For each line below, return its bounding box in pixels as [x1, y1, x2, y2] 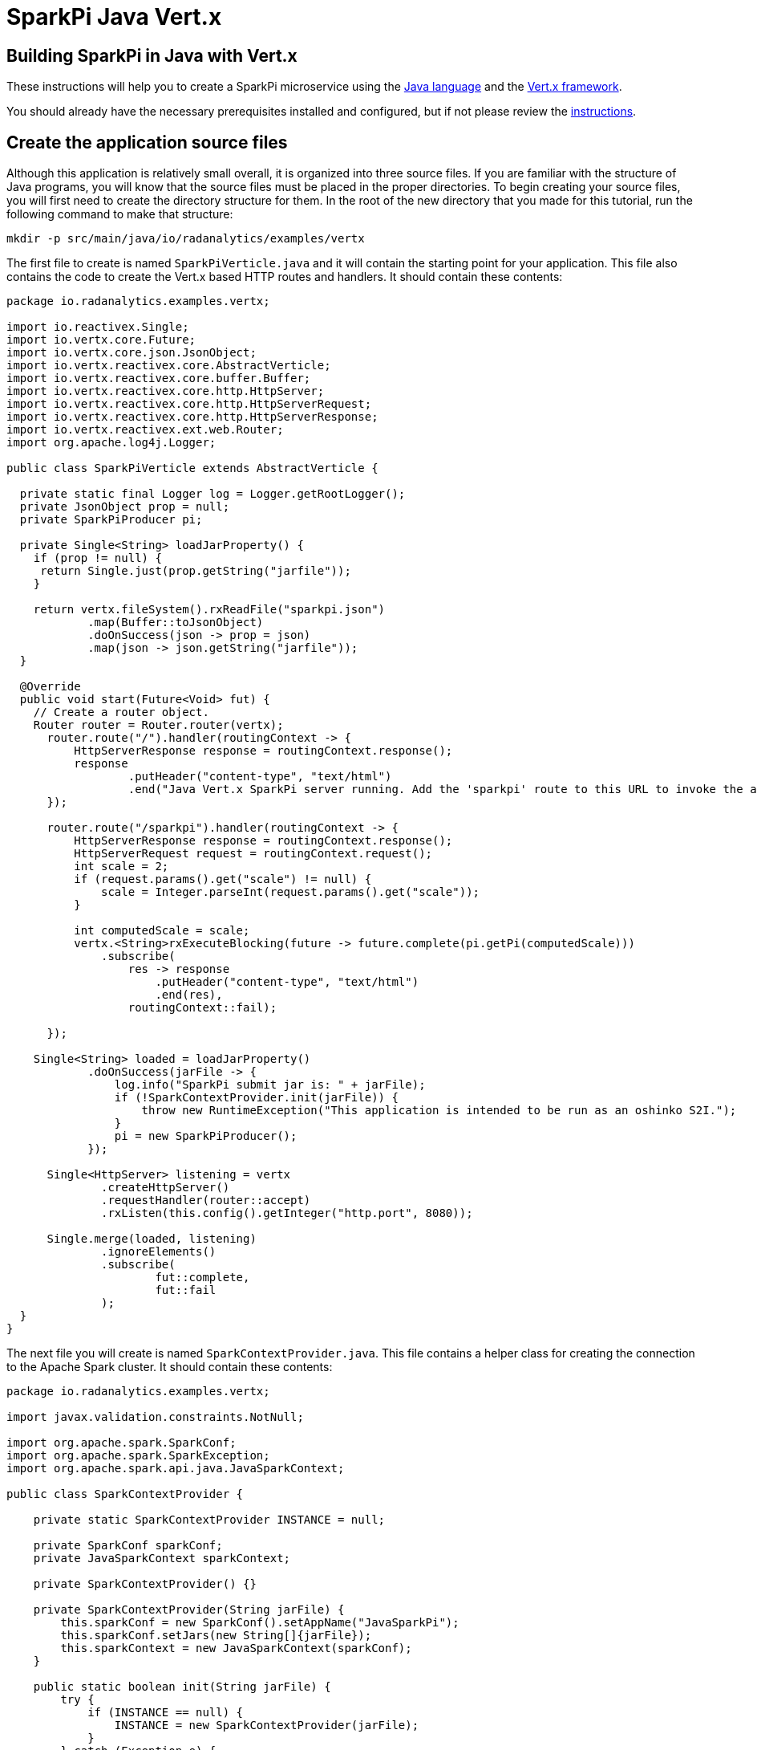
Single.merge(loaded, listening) [47, 1232, 257, 1246]
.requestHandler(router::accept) [101, 1194, 311, 1207]
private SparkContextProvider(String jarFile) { [33, 1603, 345, 1617]
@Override [19, 680, 81, 694]
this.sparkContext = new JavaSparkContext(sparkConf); [60, 1642, 412, 1655]
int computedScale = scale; [74, 924, 250, 938]
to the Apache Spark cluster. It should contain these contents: [6, 1360, 333, 1374]
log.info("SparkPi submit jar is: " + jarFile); [114, 1078, 426, 1092]
